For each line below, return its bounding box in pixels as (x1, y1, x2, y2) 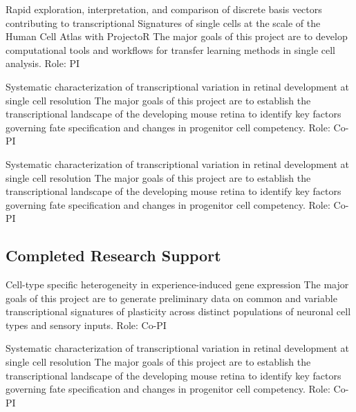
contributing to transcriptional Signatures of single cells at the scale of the (6, 15, 321, 30)
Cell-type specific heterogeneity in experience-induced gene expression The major (6, 277, 349, 292)
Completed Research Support (6, 245, 221, 266)
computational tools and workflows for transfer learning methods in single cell (6, 42, 335, 57)
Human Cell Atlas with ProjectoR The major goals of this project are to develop (6, 29, 348, 44)
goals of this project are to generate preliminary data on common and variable (6, 290, 337, 305)
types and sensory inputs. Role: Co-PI (6, 317, 167, 332)
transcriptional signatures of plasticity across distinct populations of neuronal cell (6, 304, 351, 319)
